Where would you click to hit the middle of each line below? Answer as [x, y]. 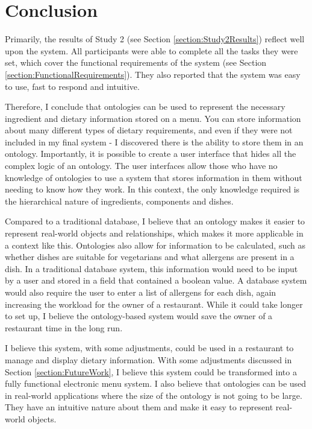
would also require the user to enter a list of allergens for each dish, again [141, 292]
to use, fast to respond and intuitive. [72, 86]
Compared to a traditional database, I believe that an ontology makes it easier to [155, 221]
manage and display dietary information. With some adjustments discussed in [148, 359]
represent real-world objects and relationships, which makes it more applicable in [154, 233]
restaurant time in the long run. [64, 327]
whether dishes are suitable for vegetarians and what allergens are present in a [150, 257]
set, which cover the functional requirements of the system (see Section [136, 62]
